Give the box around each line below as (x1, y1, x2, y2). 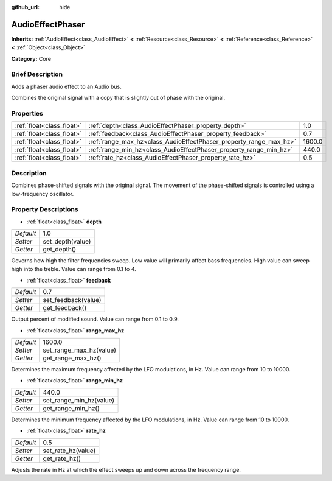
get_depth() (43, 245, 77, 254)
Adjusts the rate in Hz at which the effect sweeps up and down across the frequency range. (11, 466, 241, 473)
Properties (11, 109, 44, 118)
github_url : (11, 4, 40, 10)
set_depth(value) (43, 237, 91, 246)
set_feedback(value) (43, 296, 102, 304)
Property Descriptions (11, 205, 78, 214)
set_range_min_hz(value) (43, 396, 115, 404)
